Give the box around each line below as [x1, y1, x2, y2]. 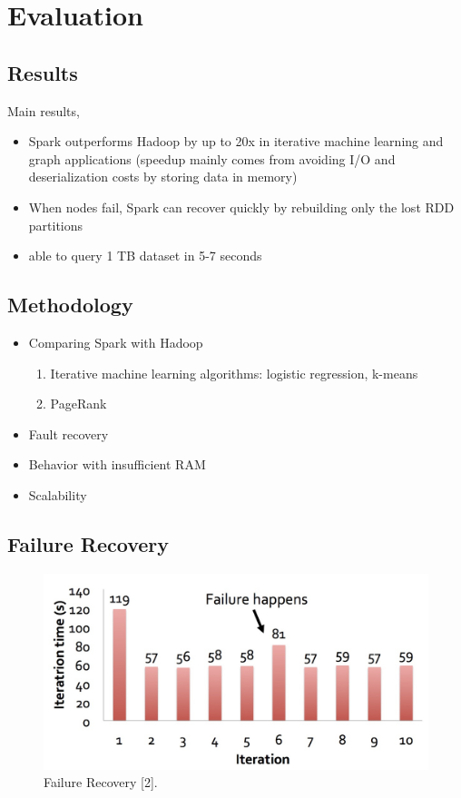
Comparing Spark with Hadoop [28, 332, 203, 351]
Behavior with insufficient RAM [28, 455, 206, 474]
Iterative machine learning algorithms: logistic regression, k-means [50, 363, 418, 382]
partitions [28, 215, 83, 234]
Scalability [28, 485, 87, 504]
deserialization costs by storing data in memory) [28, 167, 298, 186]
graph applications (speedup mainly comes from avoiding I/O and [28, 149, 396, 168]
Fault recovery [28, 424, 109, 443]
